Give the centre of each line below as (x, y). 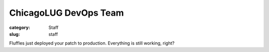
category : (20, 27)
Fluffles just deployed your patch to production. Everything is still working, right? (92, 43)
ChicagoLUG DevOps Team (67, 13)
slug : (14, 34)
